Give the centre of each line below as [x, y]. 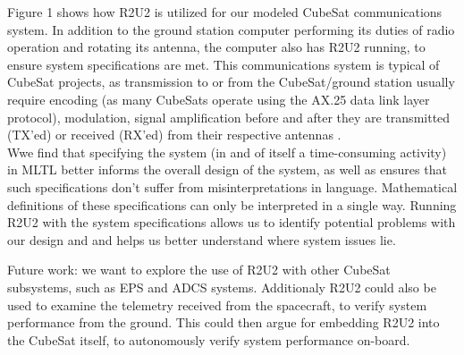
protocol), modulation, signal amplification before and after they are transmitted [229, 117]
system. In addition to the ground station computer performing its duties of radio [231, 29]
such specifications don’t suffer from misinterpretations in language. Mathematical [232, 186]
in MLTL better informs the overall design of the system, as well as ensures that [227, 169]
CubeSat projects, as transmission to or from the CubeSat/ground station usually [231, 82]
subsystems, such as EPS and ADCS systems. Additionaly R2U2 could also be [222, 287]
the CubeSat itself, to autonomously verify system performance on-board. [209, 339]
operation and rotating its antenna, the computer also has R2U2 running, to [216, 47]
